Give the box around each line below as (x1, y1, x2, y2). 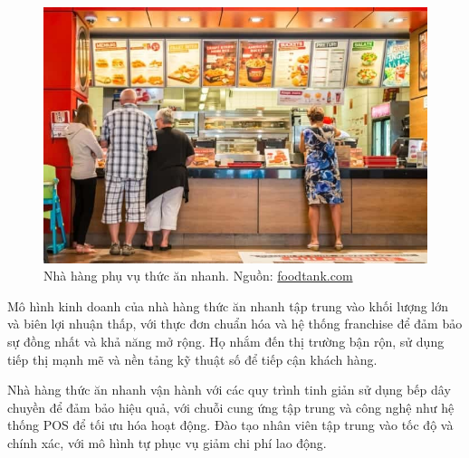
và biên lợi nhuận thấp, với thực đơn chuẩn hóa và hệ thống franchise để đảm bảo (7, 314, 463, 333)
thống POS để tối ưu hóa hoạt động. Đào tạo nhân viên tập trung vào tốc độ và (7, 415, 454, 434)
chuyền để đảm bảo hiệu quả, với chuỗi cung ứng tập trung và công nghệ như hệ (7, 397, 455, 416)
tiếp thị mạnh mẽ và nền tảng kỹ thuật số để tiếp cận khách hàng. (7, 349, 378, 368)
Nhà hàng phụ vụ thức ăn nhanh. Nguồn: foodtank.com (43, 266, 353, 285)
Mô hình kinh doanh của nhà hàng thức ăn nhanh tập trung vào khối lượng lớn (7, 296, 449, 315)
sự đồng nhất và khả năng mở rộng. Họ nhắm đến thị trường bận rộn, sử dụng (7, 332, 445, 351)
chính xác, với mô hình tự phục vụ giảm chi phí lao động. (7, 434, 327, 452)
